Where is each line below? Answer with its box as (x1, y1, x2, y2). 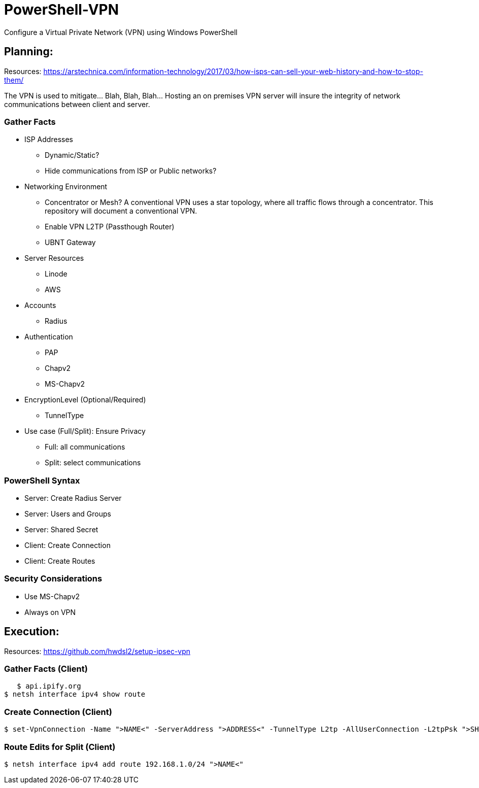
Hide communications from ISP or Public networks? (45, 166, 217, 176)
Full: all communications (45, 442, 125, 452)
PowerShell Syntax (4, 475, 80, 486)
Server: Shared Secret (24, 525, 98, 534)
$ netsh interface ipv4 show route (4, 690, 146, 699)
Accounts (24, 301, 56, 310)
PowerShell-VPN (4, 1, 119, 18)
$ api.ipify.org (17, 682, 81, 691)
